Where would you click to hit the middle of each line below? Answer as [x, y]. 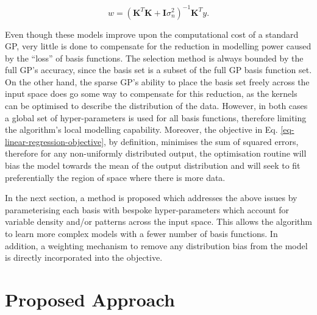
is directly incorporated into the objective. [84, 257]
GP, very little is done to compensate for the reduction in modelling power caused [158, 46]
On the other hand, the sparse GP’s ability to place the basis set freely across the [157, 81]
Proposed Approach [90, 299]
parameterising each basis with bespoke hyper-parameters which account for [147, 209]
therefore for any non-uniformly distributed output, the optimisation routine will [156, 153]
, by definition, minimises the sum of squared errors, [201, 141]
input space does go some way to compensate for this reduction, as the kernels [151, 94]
